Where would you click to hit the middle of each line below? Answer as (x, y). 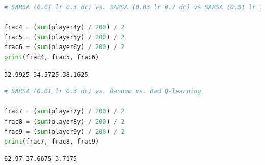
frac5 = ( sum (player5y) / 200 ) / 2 (64, 37)
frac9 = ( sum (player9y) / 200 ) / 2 (64, 132)
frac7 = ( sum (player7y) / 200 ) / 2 (64, 112)
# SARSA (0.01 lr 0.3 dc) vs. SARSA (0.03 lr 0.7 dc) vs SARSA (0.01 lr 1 (134, 7)
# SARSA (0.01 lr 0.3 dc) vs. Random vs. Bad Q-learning (103, 92)
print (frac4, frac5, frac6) (52, 57)
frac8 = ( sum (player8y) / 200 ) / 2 (64, 121)
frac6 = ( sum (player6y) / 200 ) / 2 (64, 47)
